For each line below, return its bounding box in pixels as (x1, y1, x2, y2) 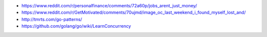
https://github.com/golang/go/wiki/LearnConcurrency (21, 23, 131, 29)
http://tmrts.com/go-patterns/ (21, 16, 83, 22)
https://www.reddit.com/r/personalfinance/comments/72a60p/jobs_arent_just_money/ (21, 3, 197, 8)
